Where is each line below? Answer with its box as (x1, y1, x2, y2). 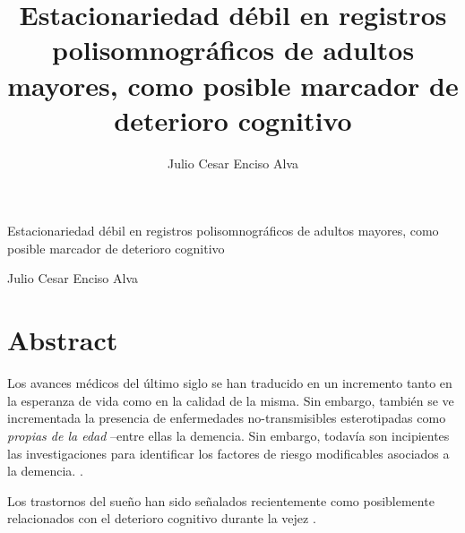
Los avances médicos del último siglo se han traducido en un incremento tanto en (7, 374, 452, 392)
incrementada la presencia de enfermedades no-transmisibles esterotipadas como (7, 408, 446, 427)
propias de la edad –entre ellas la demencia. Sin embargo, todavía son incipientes (7, 426, 450, 444)
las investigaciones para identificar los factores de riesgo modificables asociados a (7, 443, 450, 462)
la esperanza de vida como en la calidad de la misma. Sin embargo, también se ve (7, 391, 454, 409)
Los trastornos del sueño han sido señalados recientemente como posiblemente (7, 491, 435, 510)
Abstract (7, 322, 118, 358)
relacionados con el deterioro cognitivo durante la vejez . (7, 509, 316, 528)
